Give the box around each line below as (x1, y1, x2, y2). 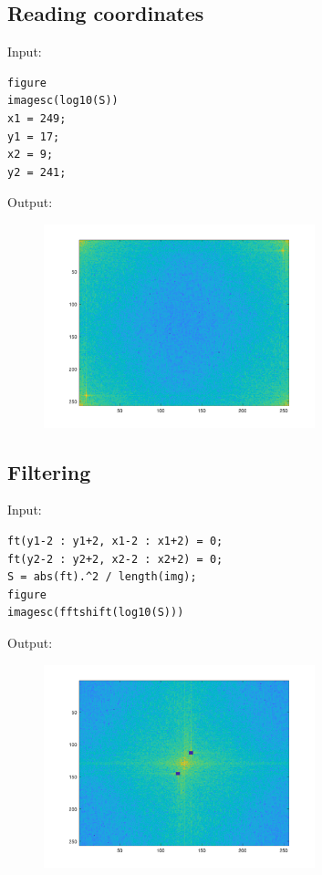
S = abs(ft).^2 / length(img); (7, 570, 197, 584)
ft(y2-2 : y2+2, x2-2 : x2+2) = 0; (7, 552, 223, 566)
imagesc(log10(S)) (7, 94, 119, 108)
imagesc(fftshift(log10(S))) (7, 606, 184, 620)
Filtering (7, 457, 91, 485)
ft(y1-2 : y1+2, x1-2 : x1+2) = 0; (7, 534, 223, 547)
